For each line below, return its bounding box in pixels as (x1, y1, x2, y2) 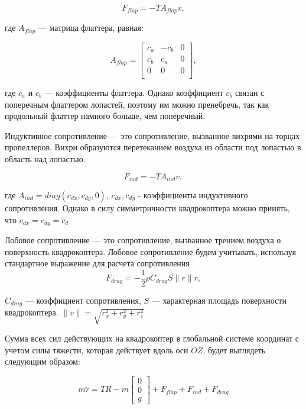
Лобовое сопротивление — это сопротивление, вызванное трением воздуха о (5, 234, 281, 246)
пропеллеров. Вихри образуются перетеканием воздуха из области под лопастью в (5, 141, 301, 153)
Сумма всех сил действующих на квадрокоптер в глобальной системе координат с (5, 332, 300, 344)
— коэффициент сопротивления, (25, 294, 141, 306)
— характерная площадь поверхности (151, 294, 287, 306)
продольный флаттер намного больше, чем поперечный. (5, 110, 206, 122)
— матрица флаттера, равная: (38, 21, 144, 34)
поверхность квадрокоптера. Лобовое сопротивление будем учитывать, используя (5, 245, 296, 257)
